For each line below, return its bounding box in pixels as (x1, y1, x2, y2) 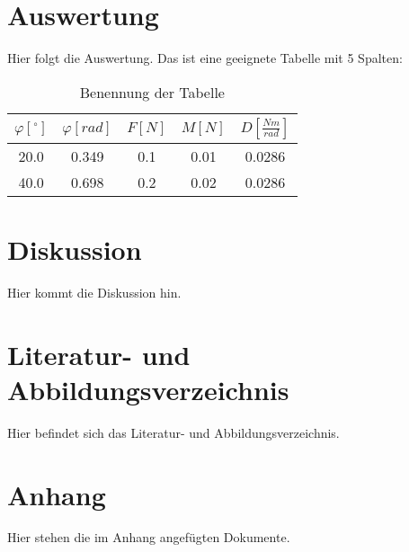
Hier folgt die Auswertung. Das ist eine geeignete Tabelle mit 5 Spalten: (7, 49, 403, 67)
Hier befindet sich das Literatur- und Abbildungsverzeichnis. (7, 423, 340, 441)
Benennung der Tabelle (79, 81, 225, 102)
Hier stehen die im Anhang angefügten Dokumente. (7, 528, 290, 547)
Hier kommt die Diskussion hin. (7, 282, 182, 301)
